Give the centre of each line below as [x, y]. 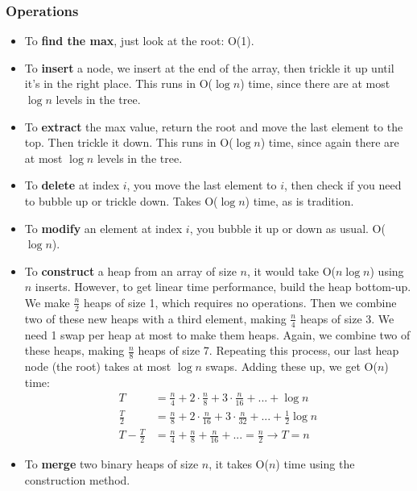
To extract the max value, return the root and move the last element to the [214, 126]
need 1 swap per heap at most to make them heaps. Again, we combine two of [217, 334]
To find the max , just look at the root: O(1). [139, 41]
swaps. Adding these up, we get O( [291, 366]
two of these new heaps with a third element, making [155, 318]
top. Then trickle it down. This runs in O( [129, 142]
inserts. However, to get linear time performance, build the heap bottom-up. [223, 287]
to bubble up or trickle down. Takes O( [121, 200]
